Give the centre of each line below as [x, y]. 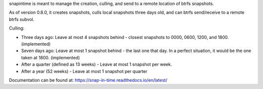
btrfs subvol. [22, 19]
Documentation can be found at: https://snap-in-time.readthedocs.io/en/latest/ [88, 80]
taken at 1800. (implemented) [51, 57]
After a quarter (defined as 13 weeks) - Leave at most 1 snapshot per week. [97, 64]
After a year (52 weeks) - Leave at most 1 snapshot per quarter [84, 71]
